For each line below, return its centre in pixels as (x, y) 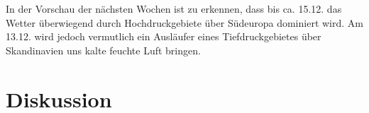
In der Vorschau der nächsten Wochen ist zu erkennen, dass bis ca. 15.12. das (174, 8)
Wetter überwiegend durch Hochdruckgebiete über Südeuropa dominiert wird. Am (184, 22)
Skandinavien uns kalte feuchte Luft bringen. (103, 50)
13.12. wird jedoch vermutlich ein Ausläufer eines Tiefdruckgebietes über (164, 36)
